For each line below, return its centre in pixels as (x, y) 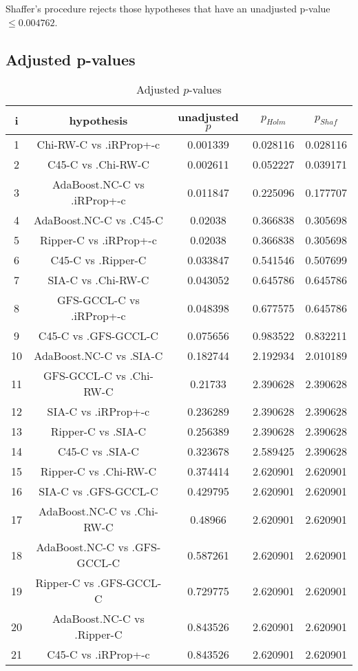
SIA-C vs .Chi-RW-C (98, 280)
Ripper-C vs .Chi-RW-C (98, 471)
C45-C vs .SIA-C (98, 451)
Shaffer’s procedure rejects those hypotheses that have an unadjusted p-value (168, 8)
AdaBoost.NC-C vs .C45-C (98, 220)
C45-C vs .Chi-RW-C (98, 164)
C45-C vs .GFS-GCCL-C (98, 336)
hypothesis (98, 120)
